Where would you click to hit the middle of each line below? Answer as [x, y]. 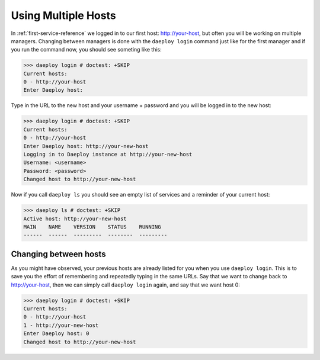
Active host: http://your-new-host [75, 218]
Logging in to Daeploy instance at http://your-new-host [108, 155]
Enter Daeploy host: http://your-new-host [86, 146]
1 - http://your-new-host [61, 325]
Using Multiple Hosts [63, 15]
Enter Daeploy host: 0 [56, 334]
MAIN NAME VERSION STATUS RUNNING [92, 227]
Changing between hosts [58, 254]
